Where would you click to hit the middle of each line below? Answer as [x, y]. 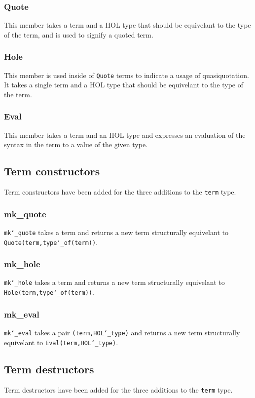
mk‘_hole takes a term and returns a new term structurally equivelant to [114, 282]
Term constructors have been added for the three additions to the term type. [120, 192]
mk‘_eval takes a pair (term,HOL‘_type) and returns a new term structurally [122, 333]
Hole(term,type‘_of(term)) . [49, 292]
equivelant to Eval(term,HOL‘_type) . [61, 342]
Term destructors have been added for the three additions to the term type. [118, 389]
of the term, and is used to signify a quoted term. [79, 34]
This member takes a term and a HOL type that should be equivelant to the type [127, 25]
